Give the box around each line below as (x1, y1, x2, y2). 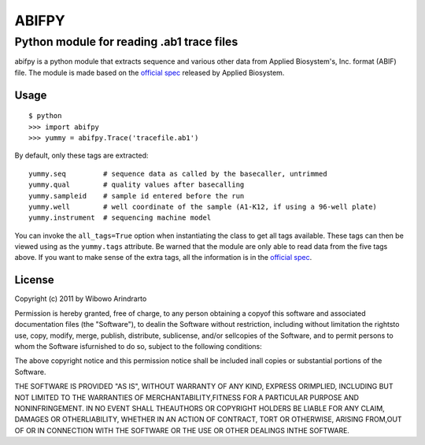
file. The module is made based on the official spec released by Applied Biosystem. (14, 68, 285, 77)
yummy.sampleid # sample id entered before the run (28, 191, 245, 200)
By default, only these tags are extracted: (14, 150, 149, 161)
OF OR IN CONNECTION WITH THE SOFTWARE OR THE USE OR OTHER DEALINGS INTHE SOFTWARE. (14, 425, 350, 435)
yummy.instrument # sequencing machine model (28, 213, 212, 222)
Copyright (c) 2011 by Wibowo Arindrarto (14, 294, 147, 303)
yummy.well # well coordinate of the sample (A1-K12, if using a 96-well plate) (28, 202, 378, 211)
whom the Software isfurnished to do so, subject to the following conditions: (14, 341, 263, 350)
